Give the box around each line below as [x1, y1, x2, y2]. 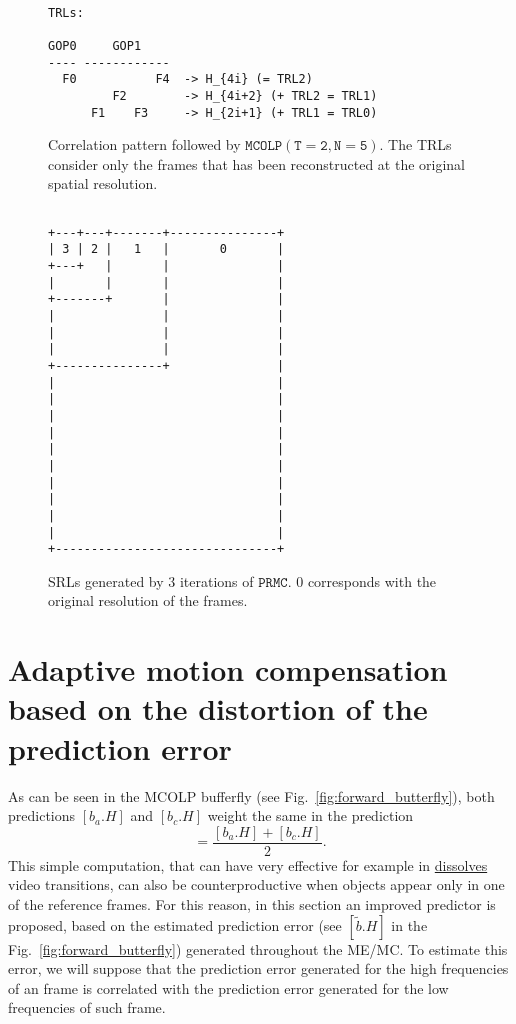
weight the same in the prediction [207, 805, 414, 826]
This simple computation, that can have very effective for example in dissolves [8, 854, 488, 875]
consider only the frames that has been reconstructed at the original [48, 153, 466, 174]
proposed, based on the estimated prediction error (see [8, 914, 342, 935]
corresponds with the [307, 570, 437, 591]
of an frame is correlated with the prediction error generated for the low [8, 977, 449, 998]
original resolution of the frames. [48, 590, 248, 611]
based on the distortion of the [8, 688, 428, 729]
